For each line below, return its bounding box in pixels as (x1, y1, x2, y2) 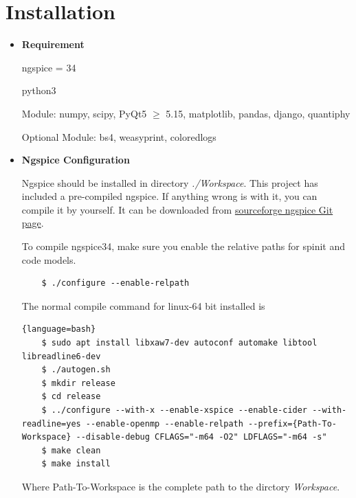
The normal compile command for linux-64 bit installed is (21, 298, 265, 313)
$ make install (41, 459, 111, 469)
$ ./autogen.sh (41, 365, 111, 375)
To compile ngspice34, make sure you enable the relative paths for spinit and (21, 239, 345, 253)
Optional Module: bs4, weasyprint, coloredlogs (21, 129, 216, 144)
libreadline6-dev (21, 351, 101, 361)
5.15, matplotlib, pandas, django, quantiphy (166, 106, 351, 120)
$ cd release (41, 392, 101, 402)
